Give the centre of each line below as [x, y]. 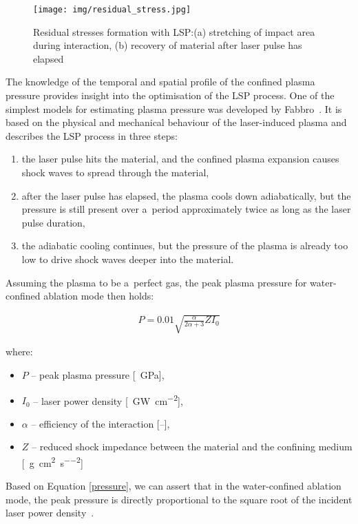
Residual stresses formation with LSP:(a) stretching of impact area [174, 31]
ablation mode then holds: [99, 296]
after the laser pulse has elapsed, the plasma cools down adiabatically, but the [186, 195]
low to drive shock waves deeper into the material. [128, 259]
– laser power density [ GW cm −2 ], [108, 399]
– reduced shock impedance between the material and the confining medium [192, 447]
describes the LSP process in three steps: [92, 135]
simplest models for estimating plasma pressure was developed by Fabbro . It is [174, 108]
